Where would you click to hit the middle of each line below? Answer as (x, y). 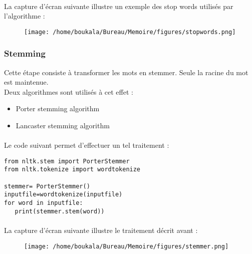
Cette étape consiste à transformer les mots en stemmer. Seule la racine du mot (126, 72)
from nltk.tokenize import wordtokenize (72, 170)
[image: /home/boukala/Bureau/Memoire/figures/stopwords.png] (130, 32)
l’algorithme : (25, 16)
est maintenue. (26, 82)
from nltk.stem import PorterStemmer (67, 161)
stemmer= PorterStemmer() (47, 186)
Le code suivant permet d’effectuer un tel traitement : (87, 145)
